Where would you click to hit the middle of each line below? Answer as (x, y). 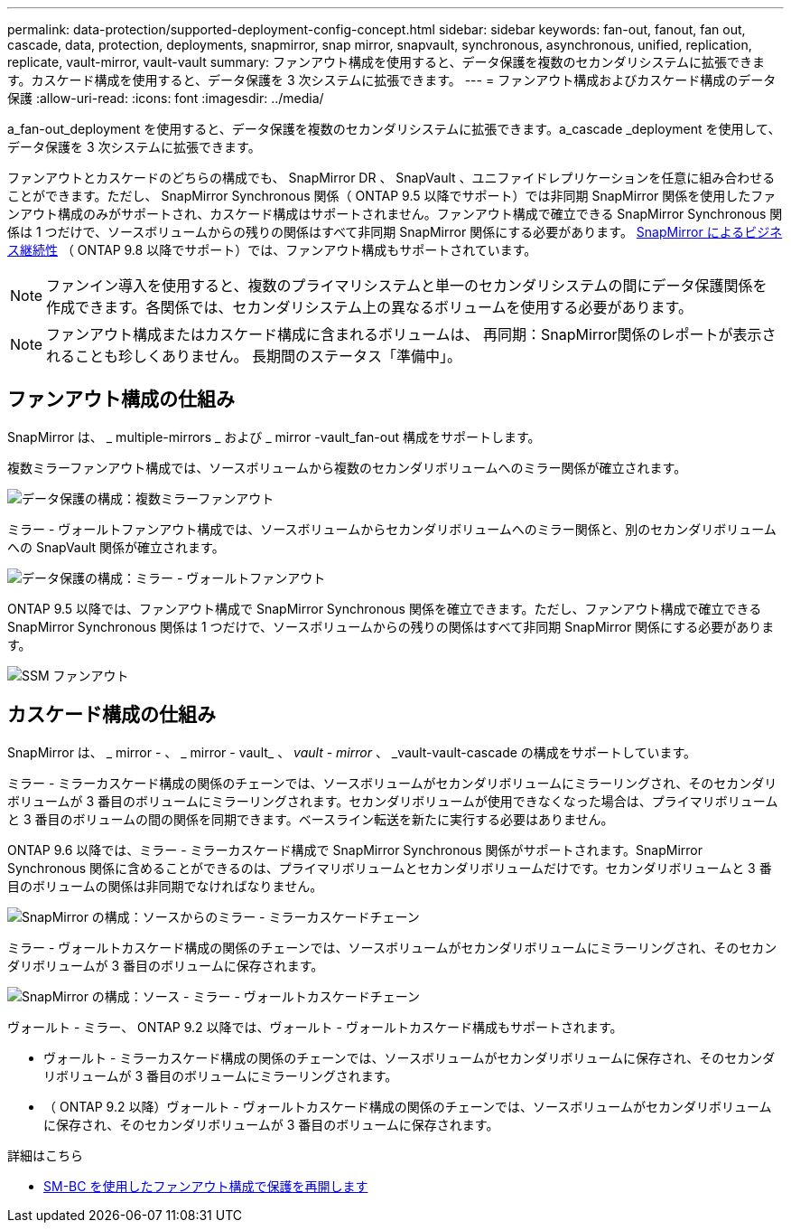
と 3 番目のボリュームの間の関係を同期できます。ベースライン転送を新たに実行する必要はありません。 (311, 819)
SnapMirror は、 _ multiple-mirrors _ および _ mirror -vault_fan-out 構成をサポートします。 (274, 437)
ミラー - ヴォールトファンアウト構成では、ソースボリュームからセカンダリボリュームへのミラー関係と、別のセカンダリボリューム (392, 529)
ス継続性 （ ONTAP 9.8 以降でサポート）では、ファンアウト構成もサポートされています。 (272, 250)
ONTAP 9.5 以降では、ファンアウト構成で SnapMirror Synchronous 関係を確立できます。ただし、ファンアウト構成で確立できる (385, 608)
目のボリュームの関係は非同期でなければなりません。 (165, 886)
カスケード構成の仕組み (112, 715)
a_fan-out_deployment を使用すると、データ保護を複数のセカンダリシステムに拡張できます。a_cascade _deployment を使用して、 (394, 129)
